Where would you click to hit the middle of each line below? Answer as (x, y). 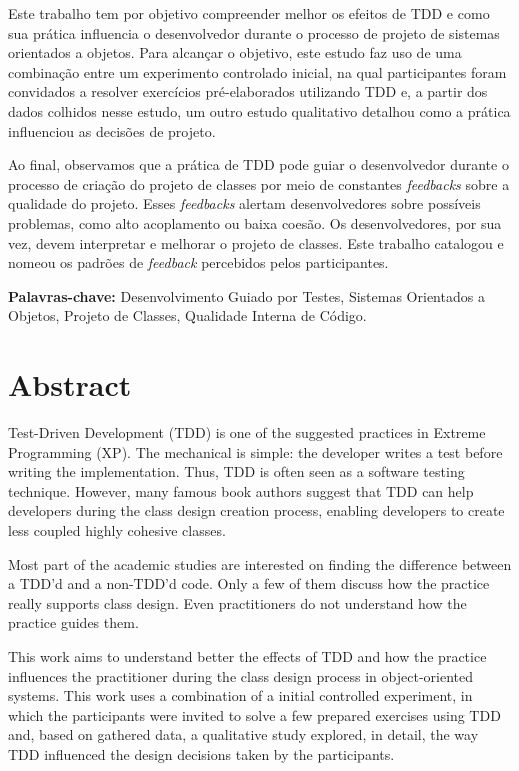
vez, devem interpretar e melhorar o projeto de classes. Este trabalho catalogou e (256, 242)
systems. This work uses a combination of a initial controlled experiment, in (240, 695)
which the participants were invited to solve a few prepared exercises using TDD (254, 714)
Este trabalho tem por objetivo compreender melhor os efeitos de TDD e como (249, 13)
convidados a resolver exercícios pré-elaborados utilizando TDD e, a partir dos (248, 91)
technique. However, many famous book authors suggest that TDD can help (241, 490)
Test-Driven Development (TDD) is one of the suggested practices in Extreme (247, 432)
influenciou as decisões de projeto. (112, 130)
